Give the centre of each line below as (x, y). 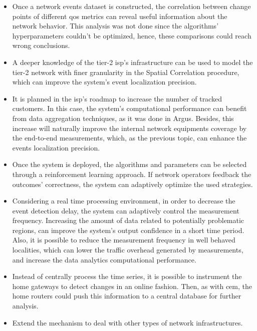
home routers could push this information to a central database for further (127, 296)
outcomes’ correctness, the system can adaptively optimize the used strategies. (133, 184)
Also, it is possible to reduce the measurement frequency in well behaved (124, 240)
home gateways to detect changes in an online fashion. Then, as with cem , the (132, 286)
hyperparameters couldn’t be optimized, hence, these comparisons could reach (132, 35)
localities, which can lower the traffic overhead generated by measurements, (128, 250)
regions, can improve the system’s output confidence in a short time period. (128, 230)
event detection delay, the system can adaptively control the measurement (126, 210)
